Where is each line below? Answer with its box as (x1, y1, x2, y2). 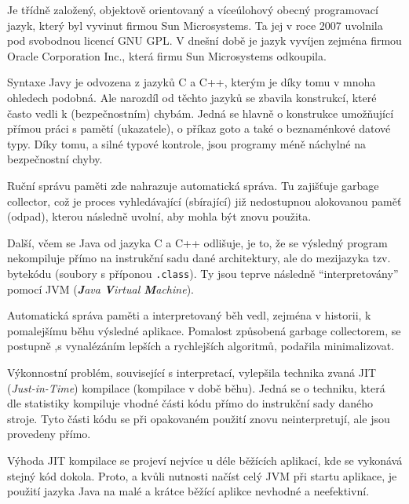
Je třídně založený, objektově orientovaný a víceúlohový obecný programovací (7, 2, 378, 17)
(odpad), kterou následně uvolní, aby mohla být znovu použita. (7, 208, 312, 225)
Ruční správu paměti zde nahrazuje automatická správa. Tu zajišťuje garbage (7, 177, 379, 193)
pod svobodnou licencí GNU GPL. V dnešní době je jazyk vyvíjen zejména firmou (7, 32, 402, 49)
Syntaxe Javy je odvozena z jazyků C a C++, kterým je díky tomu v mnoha (7, 74, 376, 90)
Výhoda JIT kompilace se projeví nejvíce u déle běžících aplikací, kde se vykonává (7, 451, 403, 468)
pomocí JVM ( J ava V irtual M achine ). (7, 280, 194, 297)
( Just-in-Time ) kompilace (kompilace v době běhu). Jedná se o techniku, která (7, 379, 385, 396)
